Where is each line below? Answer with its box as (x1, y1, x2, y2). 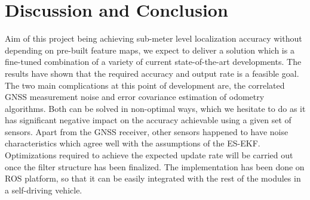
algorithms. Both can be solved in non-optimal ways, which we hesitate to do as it (5, 102, 306, 114)
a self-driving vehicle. (5, 183, 82, 196)
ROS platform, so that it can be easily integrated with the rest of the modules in (5, 172, 301, 185)
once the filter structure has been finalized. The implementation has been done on (5, 160, 305, 173)
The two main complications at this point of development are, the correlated (5, 79, 285, 91)
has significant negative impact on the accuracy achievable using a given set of (5, 114, 291, 126)
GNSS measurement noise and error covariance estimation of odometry (5, 90, 265, 103)
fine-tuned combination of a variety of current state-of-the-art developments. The (5, 55, 302, 68)
